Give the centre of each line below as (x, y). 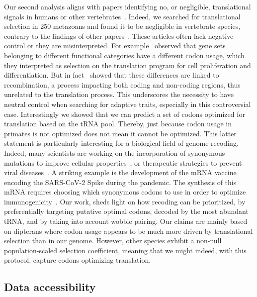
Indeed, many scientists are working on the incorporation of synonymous (115, 152)
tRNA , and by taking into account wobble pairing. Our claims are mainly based (126, 221)
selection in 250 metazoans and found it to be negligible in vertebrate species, (122, 26)
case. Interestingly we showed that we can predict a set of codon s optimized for (125, 114)
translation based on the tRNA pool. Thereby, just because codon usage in (118, 124)
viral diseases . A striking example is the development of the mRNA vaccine (120, 172)
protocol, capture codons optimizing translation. (78, 260)
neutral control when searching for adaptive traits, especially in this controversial (128, 104)
